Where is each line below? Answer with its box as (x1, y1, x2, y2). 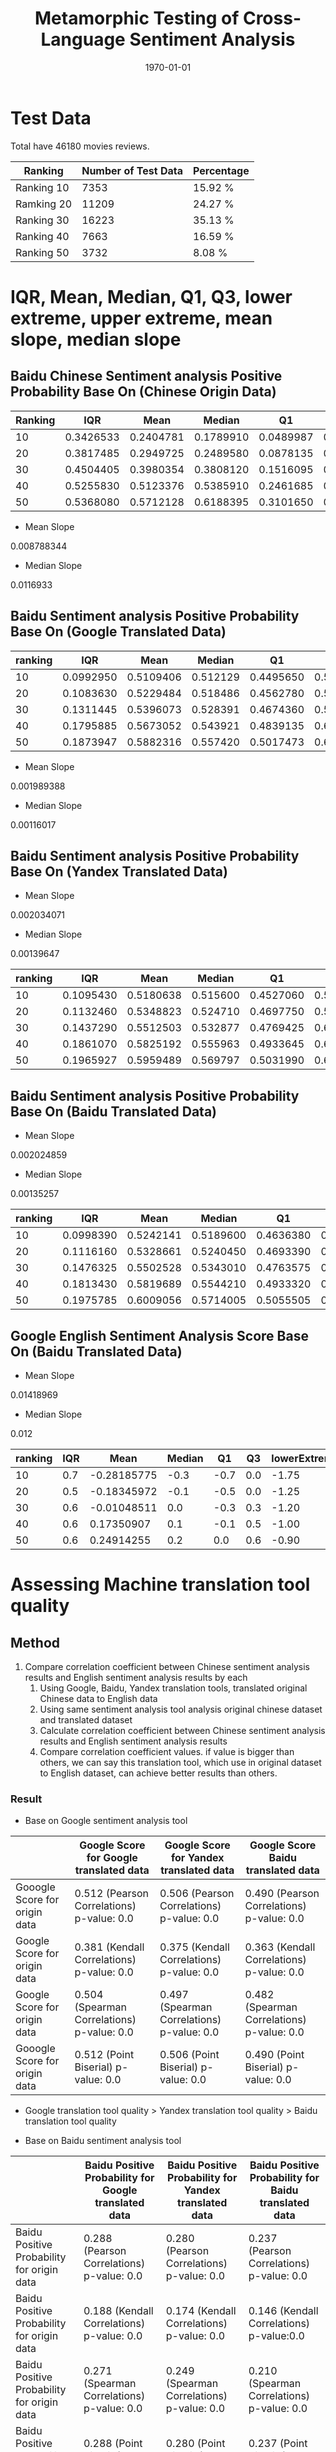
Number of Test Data (81, 163, 183, 177)
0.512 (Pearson (74, 1887, 149, 1901)
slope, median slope (10, 328, 182, 351)
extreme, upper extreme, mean (10, 307, 273, 329)
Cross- (242, 7, 302, 30)
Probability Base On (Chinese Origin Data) (10, 383, 277, 401)
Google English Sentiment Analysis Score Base (10, 1327, 309, 1344)
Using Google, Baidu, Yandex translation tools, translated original (39, 1682, 308, 1694)
